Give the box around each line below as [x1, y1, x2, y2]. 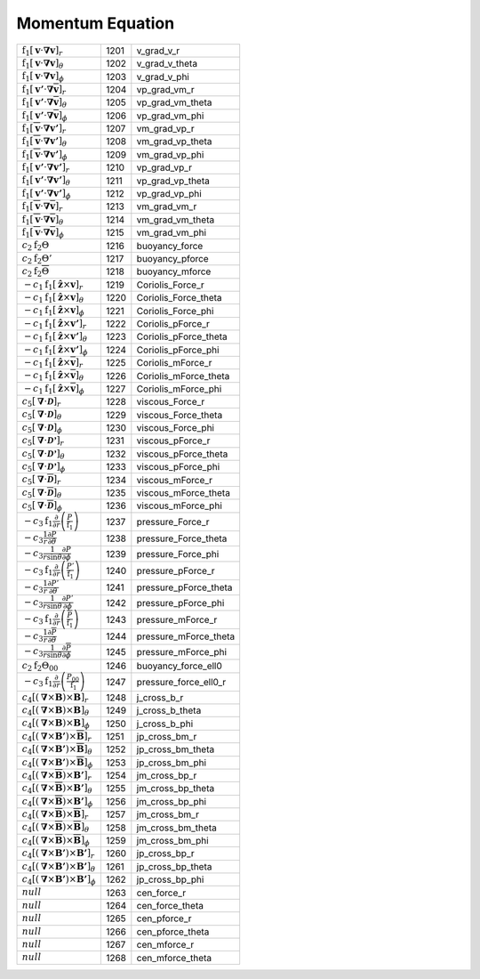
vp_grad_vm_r [136, 83, 195, 95]
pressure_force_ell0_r [136, 676, 227, 688]
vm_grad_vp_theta [136, 135, 212, 148]
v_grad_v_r [136, 44, 180, 57]
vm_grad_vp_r [136, 123, 195, 135]
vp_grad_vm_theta [136, 96, 212, 109]
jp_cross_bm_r [136, 730, 197, 742]
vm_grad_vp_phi [136, 148, 204, 160]
